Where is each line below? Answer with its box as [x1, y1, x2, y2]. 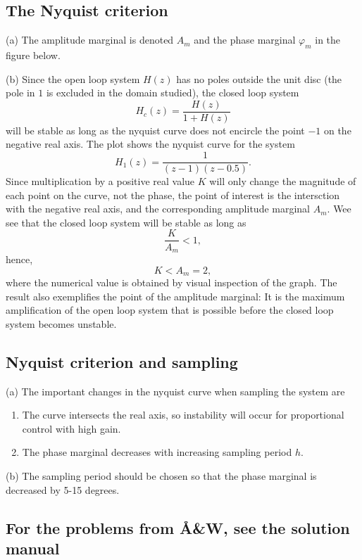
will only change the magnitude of [209, 174, 356, 189]
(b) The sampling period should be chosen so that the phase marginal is [6, 468, 317, 483]
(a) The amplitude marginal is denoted [6, 32, 174, 47]
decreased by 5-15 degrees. [6, 482, 120, 497]
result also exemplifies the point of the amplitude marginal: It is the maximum [6, 288, 345, 303]
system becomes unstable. [6, 316, 117, 331]
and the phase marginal [194, 32, 296, 47]
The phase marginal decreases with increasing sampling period [22, 445, 292, 459]
